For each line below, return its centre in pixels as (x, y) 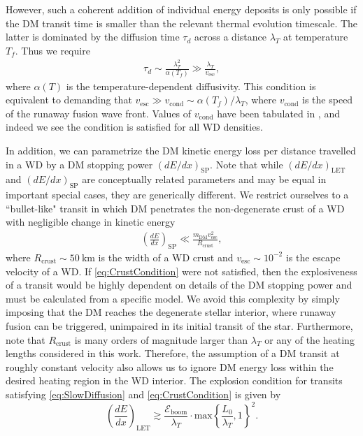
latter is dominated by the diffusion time (93, 37)
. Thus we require (52, 50)
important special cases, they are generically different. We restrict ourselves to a (177, 195)
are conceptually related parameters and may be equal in (204, 179)
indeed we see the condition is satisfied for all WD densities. (134, 127)
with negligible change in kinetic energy (91, 222)
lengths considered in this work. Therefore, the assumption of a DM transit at (173, 353)
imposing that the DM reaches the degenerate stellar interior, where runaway (171, 312)
